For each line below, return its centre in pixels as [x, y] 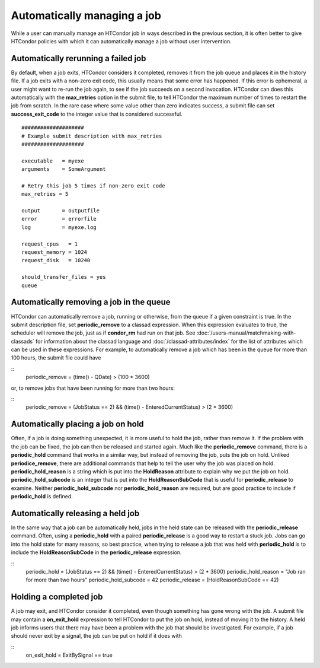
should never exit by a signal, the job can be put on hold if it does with [96, 636]
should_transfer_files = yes [64, 277]
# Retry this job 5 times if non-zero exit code [93, 186]
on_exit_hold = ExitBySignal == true [69, 655]
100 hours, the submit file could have [56, 358]
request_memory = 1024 [55, 252]
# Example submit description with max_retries [92, 136]
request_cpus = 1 [50, 244]
